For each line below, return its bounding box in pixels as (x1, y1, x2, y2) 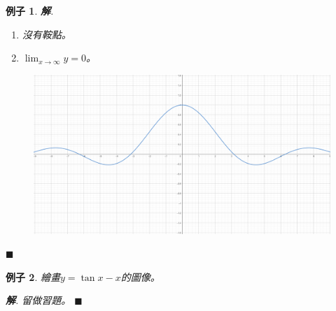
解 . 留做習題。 (6, 293, 71, 308)
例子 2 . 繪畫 (6, 269, 60, 284)
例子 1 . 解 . (6, 3, 54, 17)
